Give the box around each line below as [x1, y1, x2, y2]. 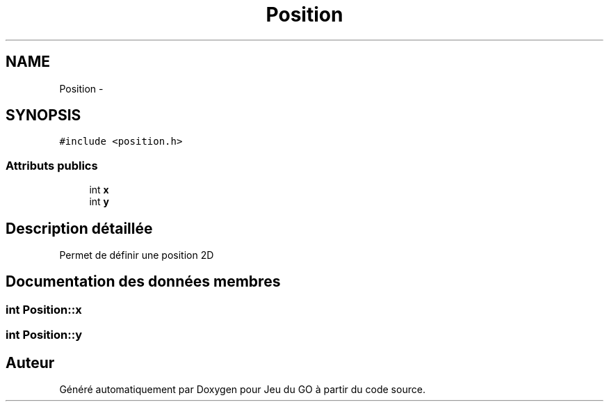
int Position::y [6, 328, 82, 342]
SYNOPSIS [6, 106, 81, 125]
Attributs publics [6, 158, 98, 173]
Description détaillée [6, 219, 153, 237]
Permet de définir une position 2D [59, 249, 214, 262]
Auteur [6, 353, 55, 372]
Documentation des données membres [6, 273, 281, 291]
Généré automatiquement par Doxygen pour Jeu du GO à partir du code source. [59, 383, 425, 396]
